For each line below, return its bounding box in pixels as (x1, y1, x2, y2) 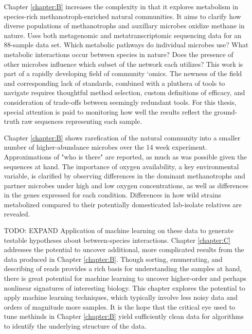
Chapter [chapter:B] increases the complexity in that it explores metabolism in (4, 1, 238, 11)
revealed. (4, 209, 30, 219)
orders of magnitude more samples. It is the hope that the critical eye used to (4, 301, 235, 312)
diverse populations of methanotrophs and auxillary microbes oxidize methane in (4, 20, 245, 31)
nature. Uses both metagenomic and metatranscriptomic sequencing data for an (4, 30, 242, 40)
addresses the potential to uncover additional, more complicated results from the (4, 244, 244, 255)
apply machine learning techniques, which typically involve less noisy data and (4, 292, 238, 302)
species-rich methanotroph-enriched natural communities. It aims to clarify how (4, 11, 241, 21)
